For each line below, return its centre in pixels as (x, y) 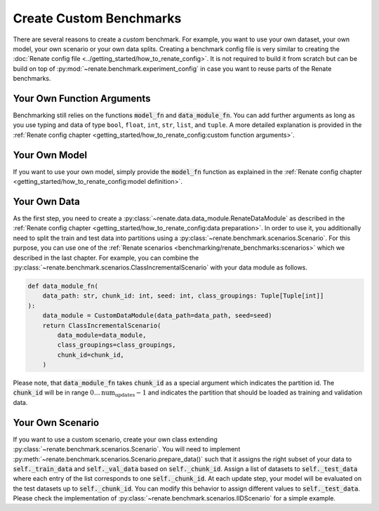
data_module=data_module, (102, 335)
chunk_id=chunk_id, (91, 355)
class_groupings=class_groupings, (117, 345)
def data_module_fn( (63, 286)
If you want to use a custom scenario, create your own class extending (115, 439)
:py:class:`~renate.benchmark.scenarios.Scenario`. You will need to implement (127, 449)
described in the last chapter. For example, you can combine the (106, 258)
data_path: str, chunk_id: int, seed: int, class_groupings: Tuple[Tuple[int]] (183, 296)
